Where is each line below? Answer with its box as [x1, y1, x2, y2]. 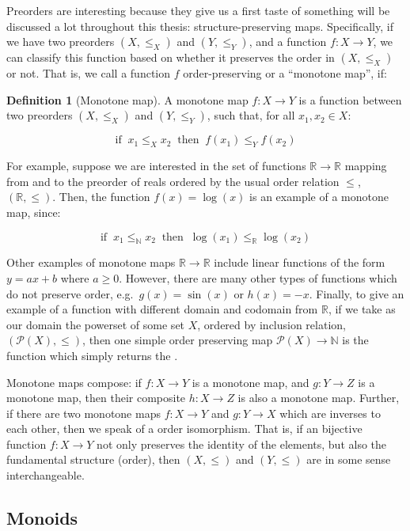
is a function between [298, 91, 402, 108]
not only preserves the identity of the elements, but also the [97, 435, 387, 452]
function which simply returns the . [6, 347, 178, 363]
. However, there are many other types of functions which [119, 269, 397, 286]
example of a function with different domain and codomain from [6, 301, 318, 317]
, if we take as [328, 301, 396, 317]
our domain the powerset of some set [6, 316, 185, 332]
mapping [344, 157, 387, 174]
